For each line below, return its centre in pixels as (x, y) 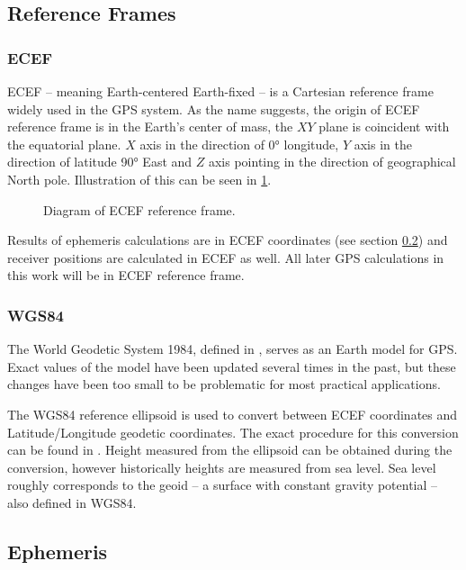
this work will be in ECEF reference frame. (126, 275)
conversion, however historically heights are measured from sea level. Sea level (222, 467)
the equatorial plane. (64, 144)
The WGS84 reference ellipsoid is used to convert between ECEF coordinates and (233, 414)
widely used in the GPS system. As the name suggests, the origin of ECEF (214, 109)
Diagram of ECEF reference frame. (139, 209)
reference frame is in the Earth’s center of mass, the (150, 127)
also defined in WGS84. (72, 502)
